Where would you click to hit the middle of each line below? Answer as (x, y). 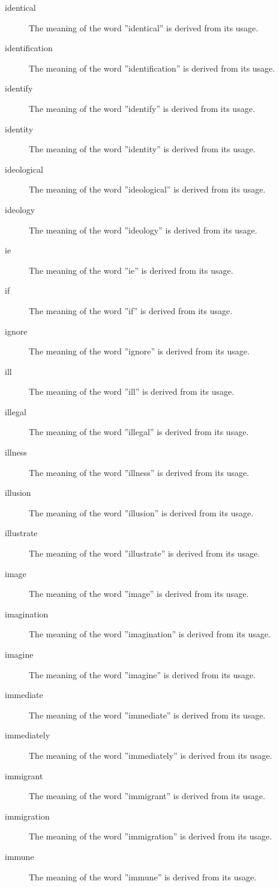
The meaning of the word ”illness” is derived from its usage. (139, 472)
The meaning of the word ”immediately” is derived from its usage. (151, 755)
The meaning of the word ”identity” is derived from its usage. (142, 149)
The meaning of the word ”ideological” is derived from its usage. (147, 189)
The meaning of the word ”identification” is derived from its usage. (152, 68)
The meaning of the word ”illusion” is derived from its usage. (141, 512)
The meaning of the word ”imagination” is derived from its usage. (150, 634)
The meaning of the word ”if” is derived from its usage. (131, 310)
